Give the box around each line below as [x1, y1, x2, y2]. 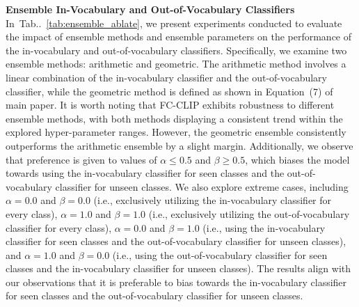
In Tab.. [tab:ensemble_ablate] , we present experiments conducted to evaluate [6, 15, 342, 30]
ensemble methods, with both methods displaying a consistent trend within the [6, 111, 343, 125]
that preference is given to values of [6, 152, 157, 166]
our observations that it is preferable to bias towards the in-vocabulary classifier [6, 274, 347, 289]
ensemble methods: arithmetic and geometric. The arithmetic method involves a [6, 56, 346, 71]
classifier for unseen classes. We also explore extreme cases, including [55, 179, 349, 194]
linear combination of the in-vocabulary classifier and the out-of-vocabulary [6, 70, 327, 84]
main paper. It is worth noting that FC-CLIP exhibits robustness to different [6, 97, 335, 112]
